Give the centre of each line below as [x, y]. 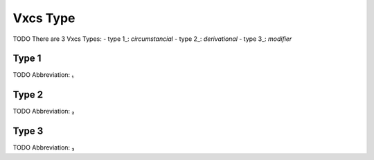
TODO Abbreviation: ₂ [44, 112]
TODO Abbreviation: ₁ [43, 75]
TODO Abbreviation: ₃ [44, 148]
